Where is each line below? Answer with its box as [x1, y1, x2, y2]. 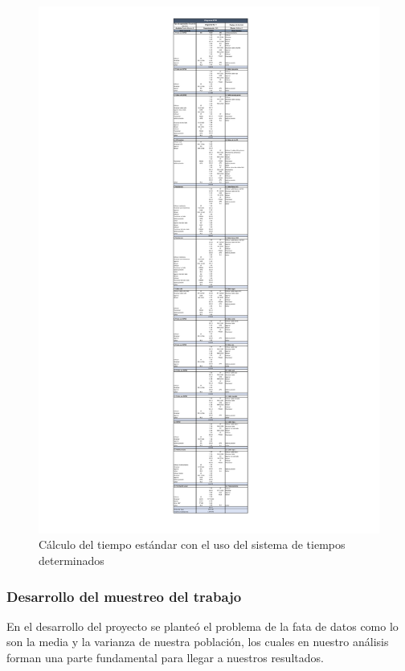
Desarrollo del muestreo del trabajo [6, 586, 242, 606]
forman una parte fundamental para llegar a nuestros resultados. [6, 649, 324, 666]
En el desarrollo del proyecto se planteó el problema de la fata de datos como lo [6, 617, 399, 634]
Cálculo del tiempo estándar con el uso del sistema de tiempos [39, 536, 346, 553]
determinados [39, 552, 104, 569]
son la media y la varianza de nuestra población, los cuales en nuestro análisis [6, 633, 389, 650]
